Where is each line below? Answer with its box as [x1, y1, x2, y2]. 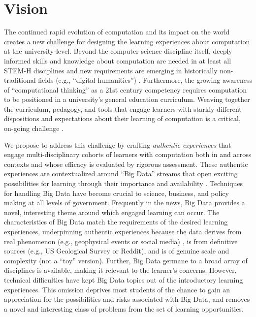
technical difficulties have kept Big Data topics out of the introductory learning [4, 274, 243, 285]
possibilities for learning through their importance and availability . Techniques [4, 178, 243, 189]
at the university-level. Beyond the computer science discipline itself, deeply [4, 46, 232, 56]
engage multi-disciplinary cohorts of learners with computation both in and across [4, 149, 252, 159]
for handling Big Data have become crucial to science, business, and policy [4, 188, 229, 198]
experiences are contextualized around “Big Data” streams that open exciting [4, 168, 238, 179]
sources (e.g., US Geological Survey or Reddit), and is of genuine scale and [4, 246, 229, 256]
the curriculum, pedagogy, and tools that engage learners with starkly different [4, 103, 242, 114]
